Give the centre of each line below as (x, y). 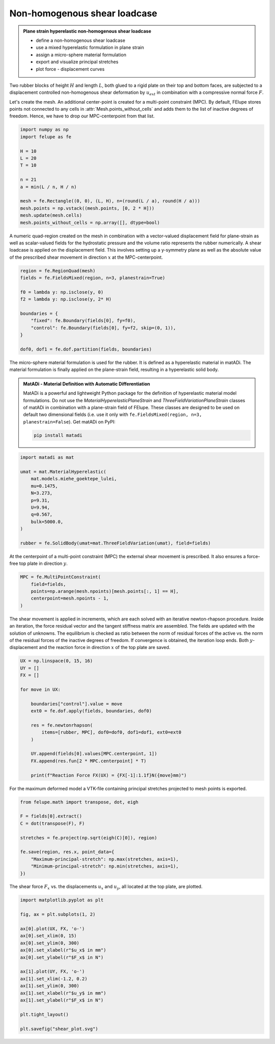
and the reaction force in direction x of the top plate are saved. (105, 648)
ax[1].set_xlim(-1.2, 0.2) (54, 979)
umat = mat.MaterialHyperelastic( (63, 472)
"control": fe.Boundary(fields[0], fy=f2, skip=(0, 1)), (103, 328)
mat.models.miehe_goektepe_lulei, (74, 479)
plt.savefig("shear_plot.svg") (59, 1029)
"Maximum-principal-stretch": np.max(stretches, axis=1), (105, 859)
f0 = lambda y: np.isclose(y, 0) (62, 292)
